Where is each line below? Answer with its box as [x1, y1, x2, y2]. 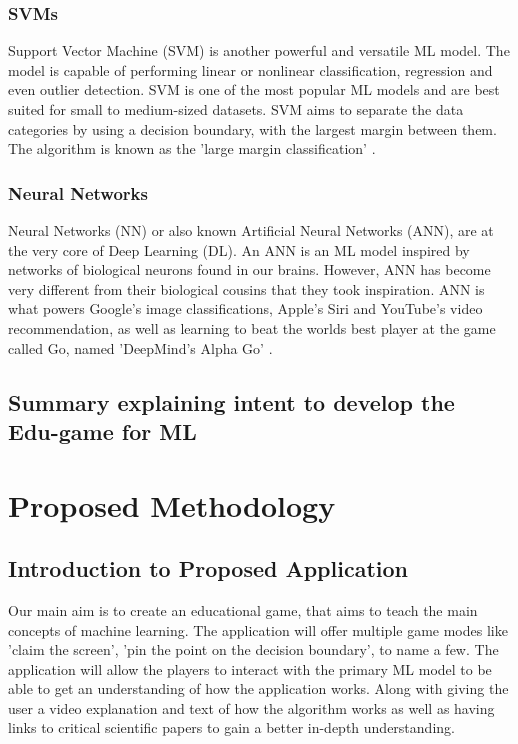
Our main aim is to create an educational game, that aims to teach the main [8, 599, 478, 620]
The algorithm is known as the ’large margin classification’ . [8, 138, 376, 159]
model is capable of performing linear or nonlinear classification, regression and [8, 59, 493, 80]
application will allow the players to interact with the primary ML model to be [8, 658, 492, 679]
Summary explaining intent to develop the [8, 386, 455, 417]
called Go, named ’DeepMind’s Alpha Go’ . [8, 337, 273, 358]
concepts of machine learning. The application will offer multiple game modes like [8, 619, 508, 640]
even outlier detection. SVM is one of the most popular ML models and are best [8, 79, 500, 100]
